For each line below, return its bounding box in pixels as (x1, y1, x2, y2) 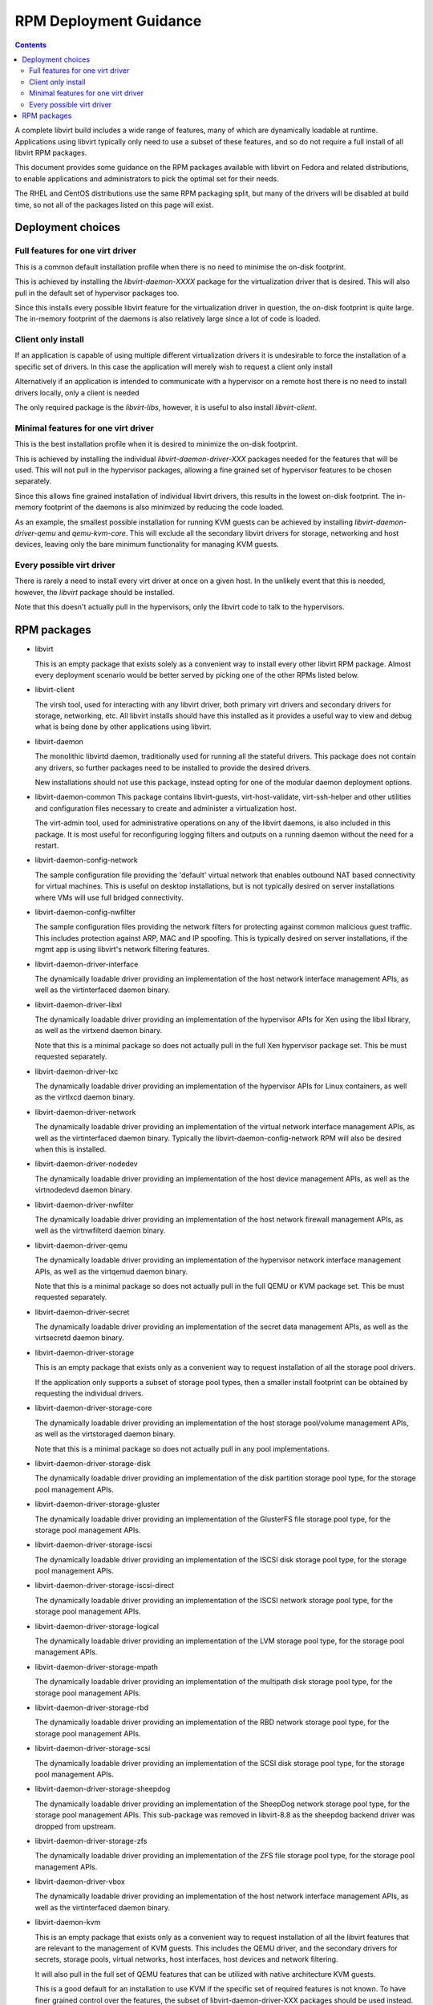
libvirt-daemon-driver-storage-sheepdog (34, 1784, 171, 1794)
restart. (34, 840, 59, 850)
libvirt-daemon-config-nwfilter (34, 907, 136, 917)
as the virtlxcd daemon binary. (34, 1092, 136, 1102)
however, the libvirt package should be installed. (14, 587, 175, 597)
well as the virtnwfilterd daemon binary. (34, 1225, 166, 1235)
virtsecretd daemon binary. (34, 1333, 124, 1343)
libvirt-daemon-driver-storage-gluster (34, 1500, 160, 1509)
